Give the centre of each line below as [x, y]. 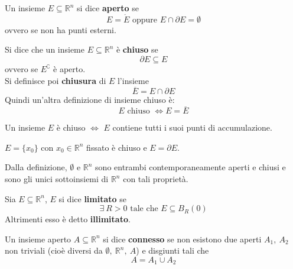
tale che [144, 209]
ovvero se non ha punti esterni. [61, 29]
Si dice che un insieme [45, 49]
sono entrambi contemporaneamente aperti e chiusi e [191, 167]
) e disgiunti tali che [172, 250]
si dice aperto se [108, 8]
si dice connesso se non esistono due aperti [182, 239]
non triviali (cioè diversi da [54, 250]
